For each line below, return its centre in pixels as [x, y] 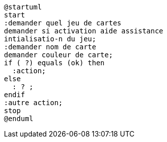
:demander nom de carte [50, 47]
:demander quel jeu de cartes [63, 23]
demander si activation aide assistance [84, 31]
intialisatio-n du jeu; [50, 39]
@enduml [19, 119]
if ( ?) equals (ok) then [54, 63]
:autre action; [34, 103]
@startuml [23, 7]
